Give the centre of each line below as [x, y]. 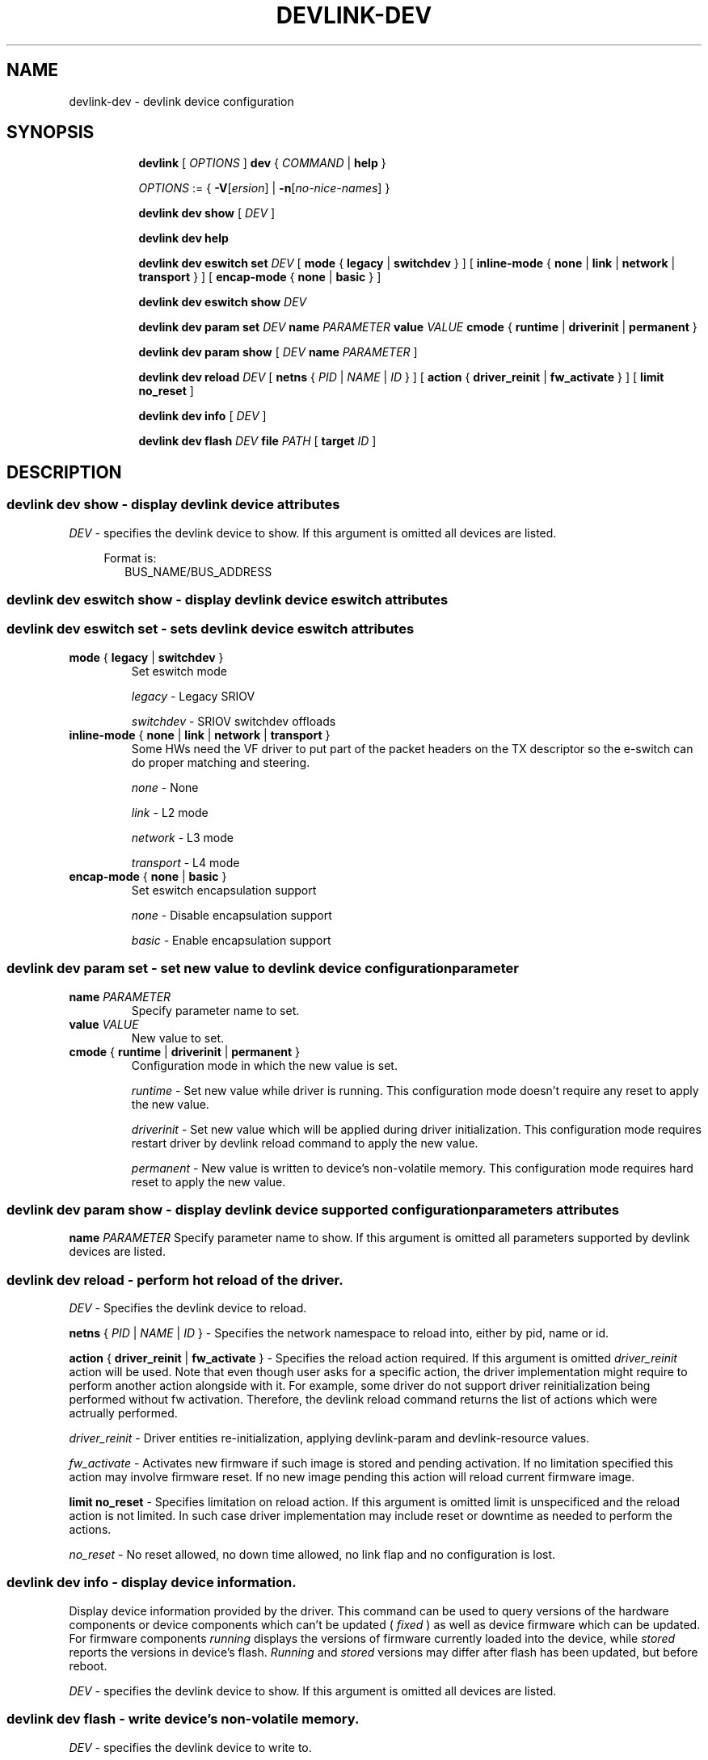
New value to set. [178, 1038]
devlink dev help [183, 238]
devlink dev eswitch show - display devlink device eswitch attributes [228, 600]
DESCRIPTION [64, 472]
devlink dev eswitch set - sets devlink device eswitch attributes [211, 629]
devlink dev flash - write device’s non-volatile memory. [183, 1719]
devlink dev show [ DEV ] [207, 213]
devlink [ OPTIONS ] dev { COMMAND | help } [262, 163]
